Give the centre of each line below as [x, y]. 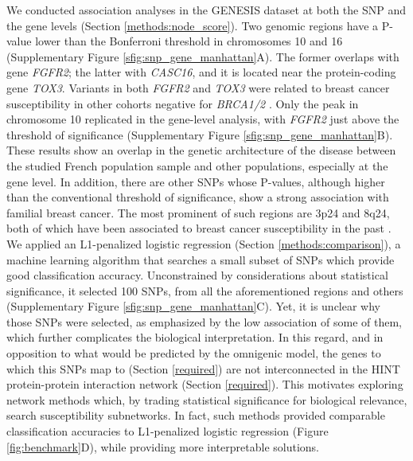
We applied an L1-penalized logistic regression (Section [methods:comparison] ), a [204, 243]
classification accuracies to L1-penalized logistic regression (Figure [168, 431]
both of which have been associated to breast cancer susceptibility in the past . [199, 228]
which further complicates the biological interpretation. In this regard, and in [195, 337]
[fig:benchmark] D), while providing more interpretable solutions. [163, 446]
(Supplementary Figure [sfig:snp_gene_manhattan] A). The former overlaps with [203, 56]
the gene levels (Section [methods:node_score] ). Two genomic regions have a [193, 25]
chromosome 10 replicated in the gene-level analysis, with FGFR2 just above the [203, 119]
